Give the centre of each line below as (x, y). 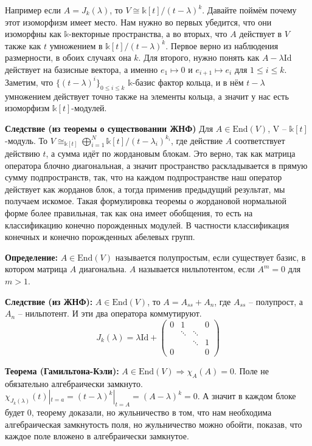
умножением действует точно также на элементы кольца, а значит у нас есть (147, 96)
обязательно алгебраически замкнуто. (74, 383)
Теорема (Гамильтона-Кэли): (62, 370)
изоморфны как (33, 34)
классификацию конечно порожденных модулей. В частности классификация (147, 225)
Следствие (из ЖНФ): (49, 301)
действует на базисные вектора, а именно (81, 69)
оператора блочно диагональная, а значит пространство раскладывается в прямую (156, 165)
